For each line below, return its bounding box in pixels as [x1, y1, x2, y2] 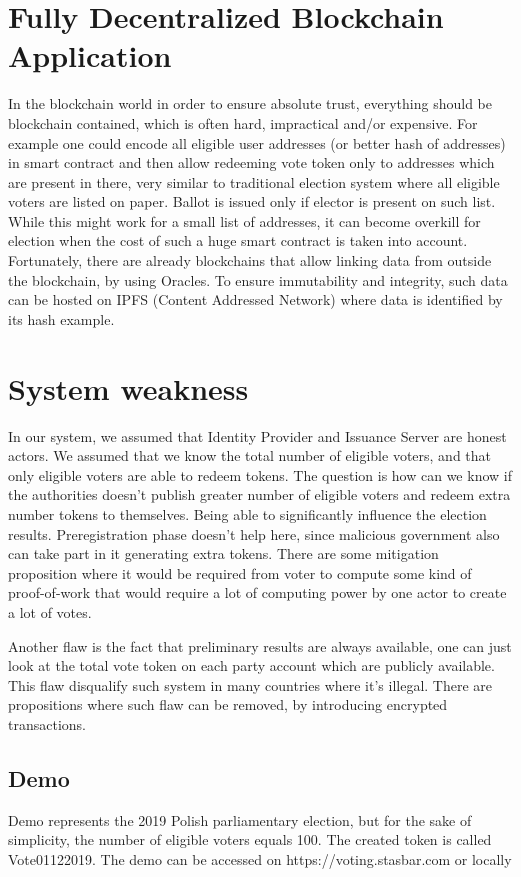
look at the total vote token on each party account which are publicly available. [8, 655, 495, 676]
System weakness [8, 367, 249, 408]
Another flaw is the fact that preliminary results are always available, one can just [8, 635, 512, 656]
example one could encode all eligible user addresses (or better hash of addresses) [8, 132, 506, 153]
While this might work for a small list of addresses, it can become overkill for [8, 210, 481, 231]
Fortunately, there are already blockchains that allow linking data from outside [8, 250, 492, 271]
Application [8, 35, 172, 76]
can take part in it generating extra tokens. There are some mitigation [8, 543, 439, 564]
